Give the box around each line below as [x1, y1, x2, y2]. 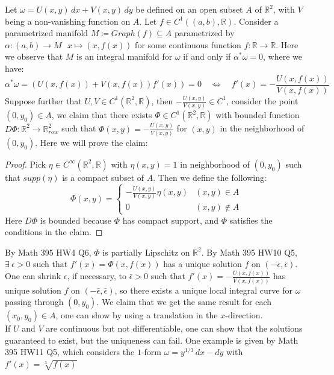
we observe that [5, 50, 63, 63]
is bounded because [40, 213, 112, 226]
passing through [5, 295, 64, 308]
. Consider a [233, 14, 279, 27]
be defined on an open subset [135, 3, 243, 15]
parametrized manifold [5, 27, 88, 39]
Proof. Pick [5, 157, 46, 170]
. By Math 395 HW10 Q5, [201, 245, 297, 258]
